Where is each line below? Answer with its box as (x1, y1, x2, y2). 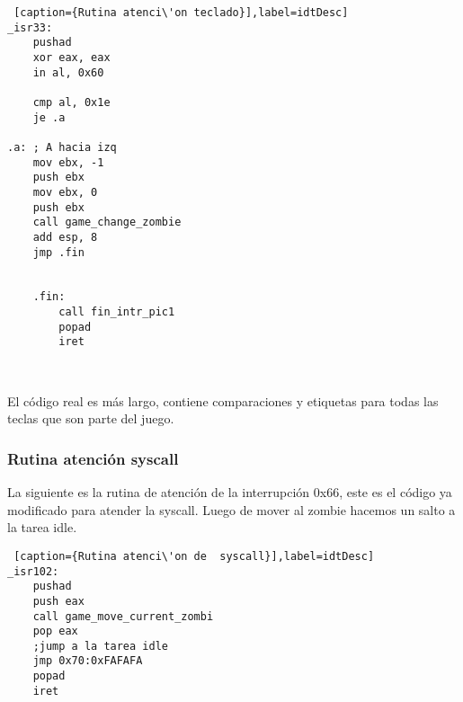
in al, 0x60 (32, 66, 104, 79)
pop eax (32, 625, 78, 638)
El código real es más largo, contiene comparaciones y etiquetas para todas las (7, 391, 439, 410)
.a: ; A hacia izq (7, 140, 117, 154)
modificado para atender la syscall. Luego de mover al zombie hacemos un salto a (7, 500, 456, 519)
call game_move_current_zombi (32, 609, 214, 623)
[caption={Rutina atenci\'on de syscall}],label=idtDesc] (13, 549, 375, 563)
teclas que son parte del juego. (7, 409, 174, 428)
